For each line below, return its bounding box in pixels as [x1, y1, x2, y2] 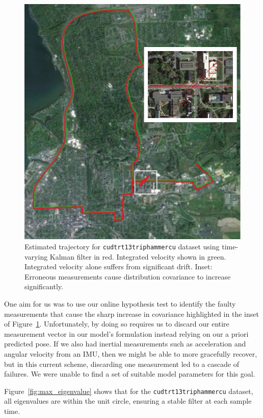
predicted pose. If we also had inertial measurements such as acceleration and [4, 338, 246, 349]
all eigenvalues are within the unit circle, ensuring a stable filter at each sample [4, 396, 252, 406]
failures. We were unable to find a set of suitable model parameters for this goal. [4, 368, 255, 379]
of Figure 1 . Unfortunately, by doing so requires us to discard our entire [4, 318, 229, 329]
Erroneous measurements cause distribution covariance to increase [24, 271, 231, 282]
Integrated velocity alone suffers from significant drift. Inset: [24, 261, 213, 272]
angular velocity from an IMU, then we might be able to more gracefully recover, [4, 349, 257, 359]
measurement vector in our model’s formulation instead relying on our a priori [4, 328, 249, 339]
